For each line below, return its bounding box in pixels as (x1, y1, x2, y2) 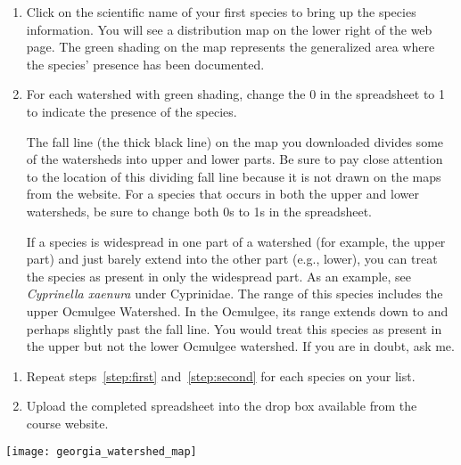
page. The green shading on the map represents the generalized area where (26, 37, 435, 56)
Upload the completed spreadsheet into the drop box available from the (26, 396, 417, 415)
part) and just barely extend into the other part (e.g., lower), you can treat (26, 249, 438, 268)
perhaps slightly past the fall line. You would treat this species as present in (26, 319, 442, 338)
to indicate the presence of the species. (26, 102, 237, 120)
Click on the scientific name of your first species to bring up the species (26, 3, 416, 20)
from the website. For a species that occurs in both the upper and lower (26, 184, 419, 203)
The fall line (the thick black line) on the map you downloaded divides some (26, 132, 444, 151)
